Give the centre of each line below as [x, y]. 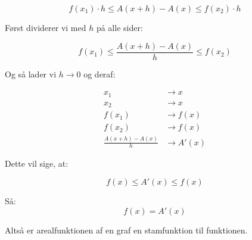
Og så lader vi [31, 74]
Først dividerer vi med [46, 27]
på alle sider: [119, 27]
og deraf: [99, 74]
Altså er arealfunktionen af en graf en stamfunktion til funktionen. [126, 230]
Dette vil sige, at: [37, 163]
